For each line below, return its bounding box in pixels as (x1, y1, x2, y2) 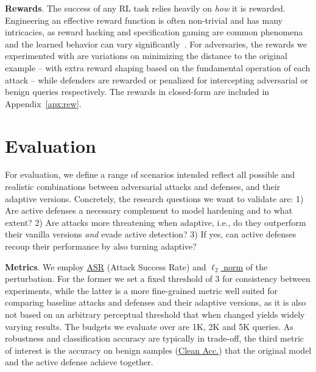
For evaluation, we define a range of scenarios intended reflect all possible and (5, 168, 295, 181)
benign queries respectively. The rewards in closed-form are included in (5, 85, 270, 98)
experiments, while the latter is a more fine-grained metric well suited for (5, 284, 278, 297)
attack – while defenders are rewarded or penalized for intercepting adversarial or (5, 73, 308, 86)
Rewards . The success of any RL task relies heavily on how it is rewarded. (5, 2, 286, 14)
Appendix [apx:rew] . (5, 97, 82, 110)
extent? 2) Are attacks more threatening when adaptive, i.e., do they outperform (5, 216, 306, 228)
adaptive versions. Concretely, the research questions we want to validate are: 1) (5, 192, 304, 205)
